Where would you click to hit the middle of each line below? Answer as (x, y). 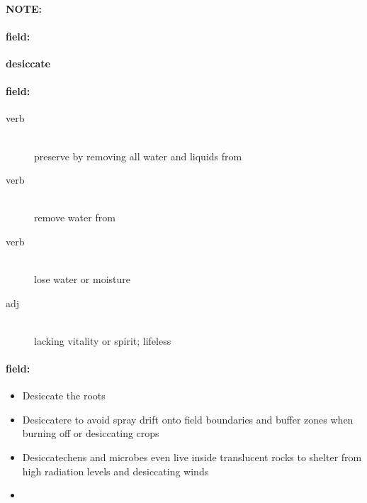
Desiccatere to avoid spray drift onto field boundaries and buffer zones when (188, 419)
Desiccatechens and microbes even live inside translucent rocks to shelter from (192, 457)
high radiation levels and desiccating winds (115, 471)
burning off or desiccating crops (91, 433)
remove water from (75, 217)
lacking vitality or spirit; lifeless (103, 340)
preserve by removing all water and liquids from (138, 156)
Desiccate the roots (64, 396)
